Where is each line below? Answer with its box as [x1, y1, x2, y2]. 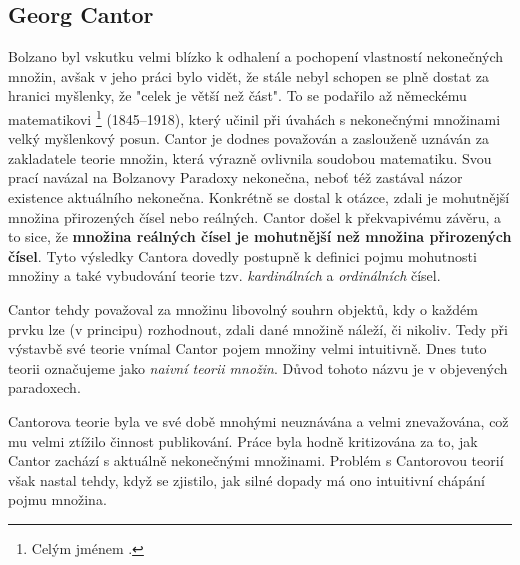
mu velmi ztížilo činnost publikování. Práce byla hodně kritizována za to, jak [8, 430, 478, 451]
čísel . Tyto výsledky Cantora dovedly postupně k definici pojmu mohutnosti [8, 245, 477, 266]
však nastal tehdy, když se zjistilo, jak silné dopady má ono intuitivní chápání [8, 469, 485, 490]
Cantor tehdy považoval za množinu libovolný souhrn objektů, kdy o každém [8, 298, 478, 319]
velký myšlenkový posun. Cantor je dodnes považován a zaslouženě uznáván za [8, 128, 489, 149]
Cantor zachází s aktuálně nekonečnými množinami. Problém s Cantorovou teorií [8, 450, 504, 471]
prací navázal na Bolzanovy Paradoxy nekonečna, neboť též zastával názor [8, 167, 463, 188]
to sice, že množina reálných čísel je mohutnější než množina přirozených [8, 226, 512, 247]
